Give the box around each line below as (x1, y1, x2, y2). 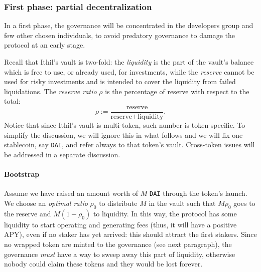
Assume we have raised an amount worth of (4, 188, 139, 198)
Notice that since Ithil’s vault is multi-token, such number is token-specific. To (4, 120, 245, 130)
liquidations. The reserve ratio (4, 86, 97, 96)
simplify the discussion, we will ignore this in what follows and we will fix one (4, 129, 243, 140)
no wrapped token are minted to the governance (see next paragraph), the (4, 238, 232, 249)
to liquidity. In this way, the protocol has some (93, 208, 237, 218)
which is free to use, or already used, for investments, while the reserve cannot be (4, 66, 254, 77)
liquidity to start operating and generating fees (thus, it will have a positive (4, 219, 237, 229)
